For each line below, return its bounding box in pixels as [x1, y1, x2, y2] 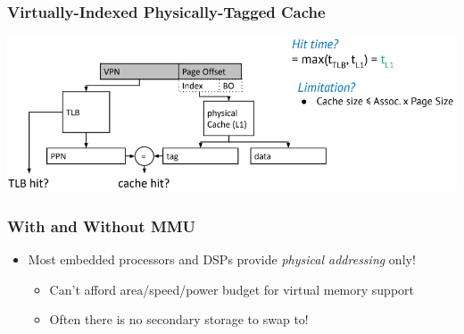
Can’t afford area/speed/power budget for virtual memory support [49, 280, 415, 298]
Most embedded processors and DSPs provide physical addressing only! [28, 250, 416, 269]
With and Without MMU [7, 214, 196, 237]
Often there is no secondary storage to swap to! [49, 310, 309, 329]
